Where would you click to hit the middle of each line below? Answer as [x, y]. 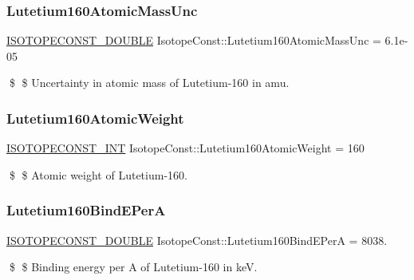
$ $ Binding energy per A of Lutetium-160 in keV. [133, 267]
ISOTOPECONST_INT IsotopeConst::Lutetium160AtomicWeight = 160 [185, 148]
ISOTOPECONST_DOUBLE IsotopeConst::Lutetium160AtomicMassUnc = [194, 40]
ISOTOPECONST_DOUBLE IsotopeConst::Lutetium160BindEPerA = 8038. [197, 240]
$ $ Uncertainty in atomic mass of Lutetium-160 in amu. [149, 83]
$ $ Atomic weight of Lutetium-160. [98, 174]
